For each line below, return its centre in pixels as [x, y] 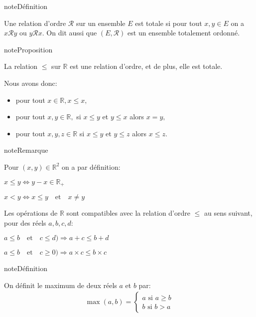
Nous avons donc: [31, 83]
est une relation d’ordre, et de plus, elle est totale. [146, 66]
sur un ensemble [101, 23]
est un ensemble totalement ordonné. [184, 33]
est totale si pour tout [169, 23]
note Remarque [26, 150]
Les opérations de [31, 212]
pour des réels [25, 222]
